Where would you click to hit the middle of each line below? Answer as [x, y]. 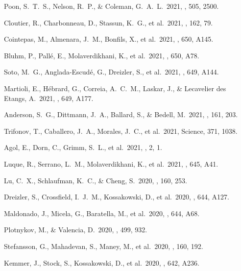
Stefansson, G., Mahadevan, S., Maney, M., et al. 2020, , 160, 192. [104, 246]
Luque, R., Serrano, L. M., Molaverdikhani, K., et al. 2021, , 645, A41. [111, 163]
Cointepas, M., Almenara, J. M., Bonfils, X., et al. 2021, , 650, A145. [109, 39]
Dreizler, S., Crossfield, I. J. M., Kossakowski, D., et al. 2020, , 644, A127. [117, 197]
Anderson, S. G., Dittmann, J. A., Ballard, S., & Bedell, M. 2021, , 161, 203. [121, 114]
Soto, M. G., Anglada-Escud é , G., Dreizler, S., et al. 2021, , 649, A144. [111, 72]
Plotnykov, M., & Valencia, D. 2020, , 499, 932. [76, 230]
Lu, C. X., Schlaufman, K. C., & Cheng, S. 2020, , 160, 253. [96, 180]
